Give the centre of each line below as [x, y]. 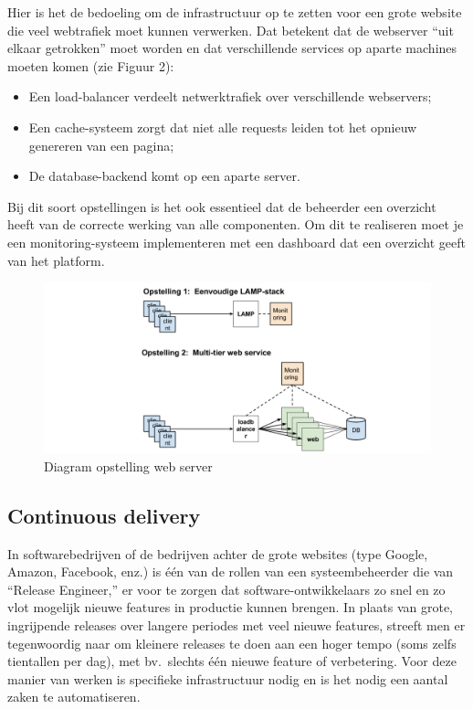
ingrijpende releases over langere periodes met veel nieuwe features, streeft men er [236, 625]
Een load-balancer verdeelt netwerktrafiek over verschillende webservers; [230, 96]
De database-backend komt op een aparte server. [164, 176]
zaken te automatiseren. [74, 697]
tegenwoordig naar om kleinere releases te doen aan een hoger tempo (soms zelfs [232, 643]
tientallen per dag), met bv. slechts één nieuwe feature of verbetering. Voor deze [232, 661]
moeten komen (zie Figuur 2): [91, 65]
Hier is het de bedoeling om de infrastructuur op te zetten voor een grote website [235, 12]
